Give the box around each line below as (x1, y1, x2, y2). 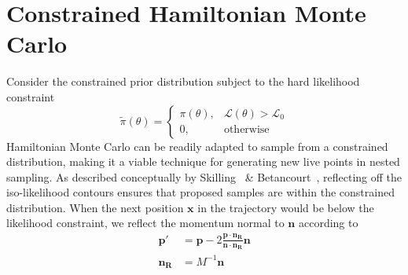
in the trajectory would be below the (197, 199, 374, 215)
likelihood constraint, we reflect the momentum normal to (6, 214, 285, 231)
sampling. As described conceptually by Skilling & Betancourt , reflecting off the (6, 168, 402, 185)
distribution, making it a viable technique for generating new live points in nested (6, 153, 400, 170)
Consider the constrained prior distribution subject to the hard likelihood (6, 73, 360, 90)
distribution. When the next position (6, 199, 184, 215)
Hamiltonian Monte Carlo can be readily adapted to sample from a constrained (6, 137, 388, 154)
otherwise (223, 124, 270, 136)
